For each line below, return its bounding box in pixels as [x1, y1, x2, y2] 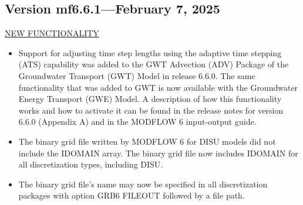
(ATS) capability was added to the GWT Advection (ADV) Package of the [18, 58, 289, 70]
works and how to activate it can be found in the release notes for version [18, 104, 284, 116]
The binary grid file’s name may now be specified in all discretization [18, 177, 268, 190]
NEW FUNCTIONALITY [5, 27, 99, 39]
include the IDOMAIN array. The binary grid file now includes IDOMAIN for [18, 146, 298, 159]
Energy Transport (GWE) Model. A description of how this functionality [18, 93, 282, 105]
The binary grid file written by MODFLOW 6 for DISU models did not [18, 135, 276, 147]
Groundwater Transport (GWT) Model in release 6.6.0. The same [18, 69, 255, 81]
